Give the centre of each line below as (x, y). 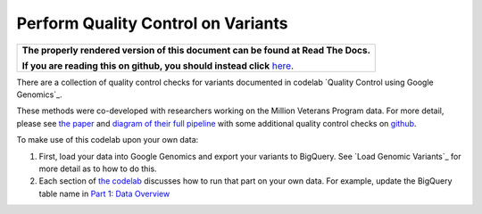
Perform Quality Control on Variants (152, 23)
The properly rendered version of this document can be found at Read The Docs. (196, 50)
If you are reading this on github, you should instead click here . (158, 65)
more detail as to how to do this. (98, 169)
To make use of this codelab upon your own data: (108, 140)
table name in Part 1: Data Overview (104, 193)
